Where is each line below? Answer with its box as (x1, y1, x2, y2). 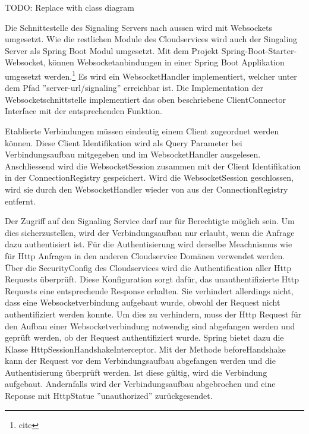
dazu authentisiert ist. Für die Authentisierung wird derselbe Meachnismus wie (5, 238, 292, 250)
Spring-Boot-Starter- (221, 44, 297, 56)
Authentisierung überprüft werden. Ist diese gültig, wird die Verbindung (5, 366, 267, 378)
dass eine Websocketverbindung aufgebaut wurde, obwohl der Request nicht (5, 296, 280, 309)
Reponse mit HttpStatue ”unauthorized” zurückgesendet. (5, 389, 213, 402)
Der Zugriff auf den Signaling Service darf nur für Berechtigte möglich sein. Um (5, 215, 295, 227)
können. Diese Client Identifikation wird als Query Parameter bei (5, 136, 242, 149)
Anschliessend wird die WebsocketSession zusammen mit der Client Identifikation (5, 159, 301, 172)
